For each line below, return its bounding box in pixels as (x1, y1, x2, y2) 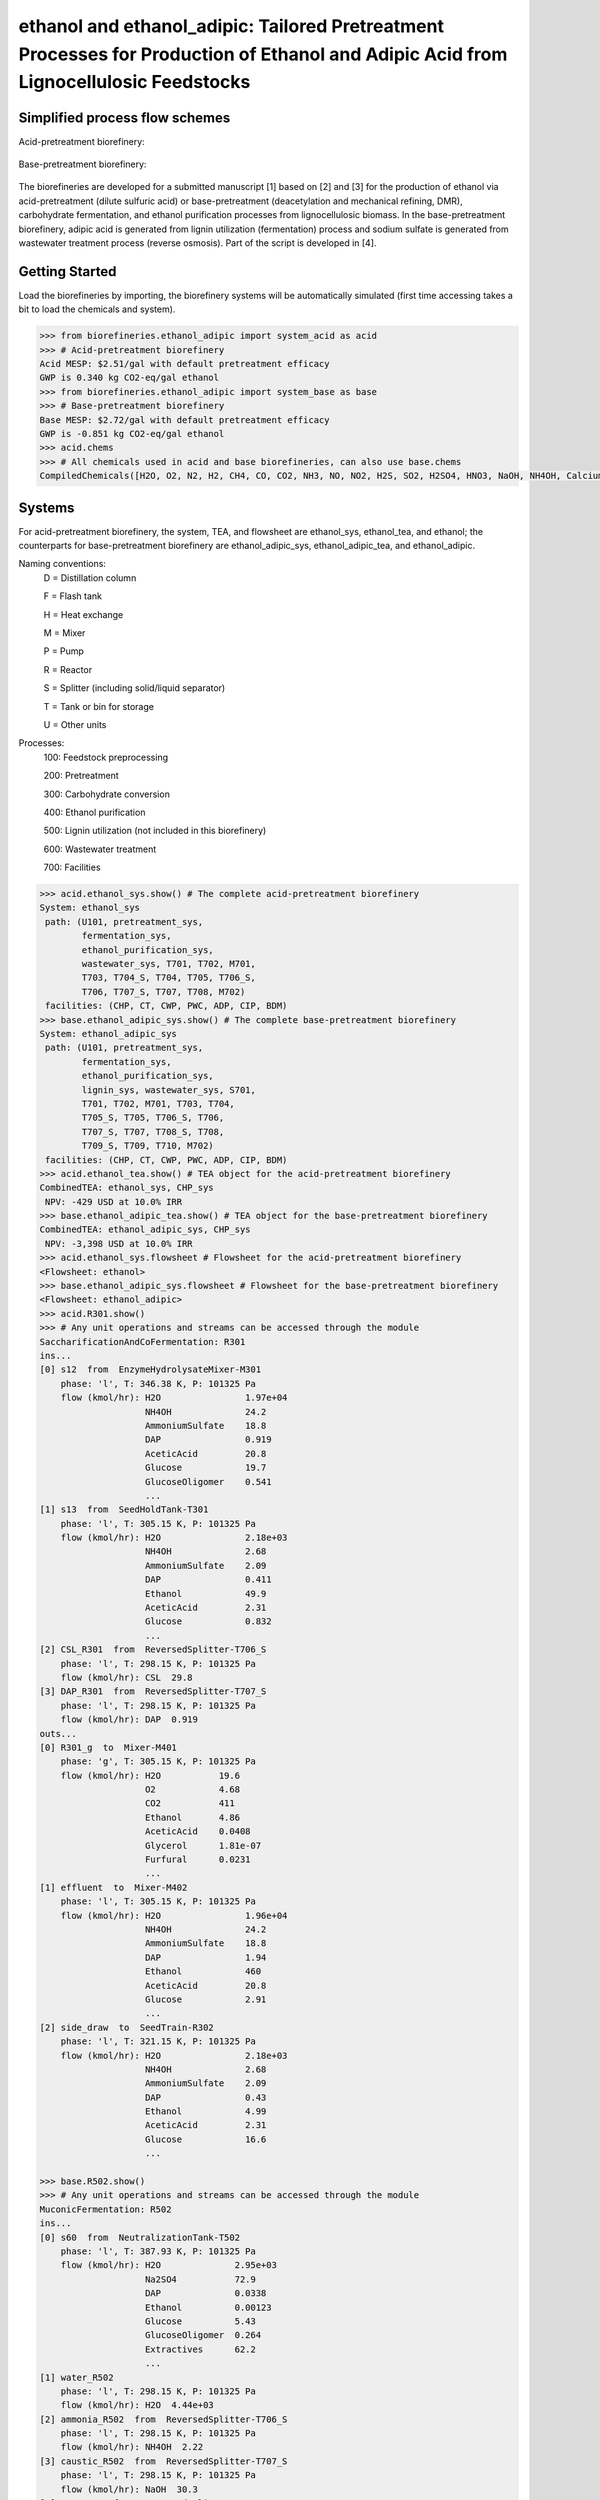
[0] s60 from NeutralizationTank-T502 (39, 2231, 240, 2243)
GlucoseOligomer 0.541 (145, 1476, 272, 1487)
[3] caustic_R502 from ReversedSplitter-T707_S (39, 2455, 288, 2467)
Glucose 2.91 (145, 1993, 267, 2005)
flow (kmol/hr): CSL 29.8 (60, 1671, 194, 1683)
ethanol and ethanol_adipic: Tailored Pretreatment (18, 15, 445, 37)
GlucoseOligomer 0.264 (145, 2330, 262, 2341)
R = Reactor (43, 663, 93, 675)
